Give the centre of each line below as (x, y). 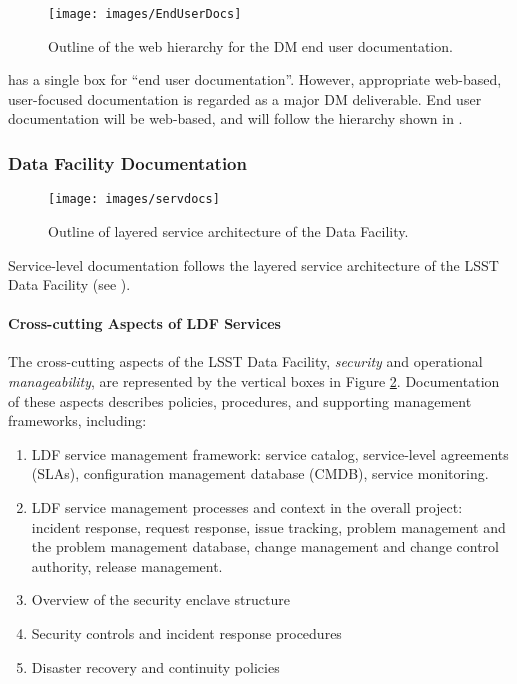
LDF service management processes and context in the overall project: (247, 507)
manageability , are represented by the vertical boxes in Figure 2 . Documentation (254, 381)
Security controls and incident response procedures (186, 633)
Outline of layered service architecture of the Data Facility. (228, 230)
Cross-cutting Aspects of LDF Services (144, 323)
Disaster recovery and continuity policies (155, 666)
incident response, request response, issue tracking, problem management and (268, 526)
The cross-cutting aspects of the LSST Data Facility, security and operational (245, 361)
